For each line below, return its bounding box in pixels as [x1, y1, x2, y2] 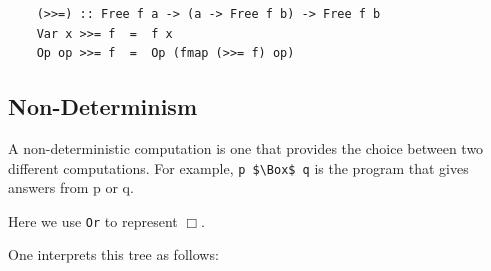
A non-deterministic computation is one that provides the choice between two [8, 137, 484, 158]
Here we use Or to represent [8, 210, 178, 231]
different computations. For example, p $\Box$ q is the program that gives [8, 157, 469, 178]
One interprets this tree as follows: [8, 244, 219, 265]
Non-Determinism [8, 91, 198, 122]
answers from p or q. [8, 177, 134, 198]
